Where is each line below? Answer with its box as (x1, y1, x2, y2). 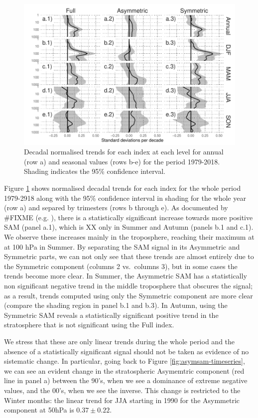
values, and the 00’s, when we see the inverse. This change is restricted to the (4, 385, 241, 395)
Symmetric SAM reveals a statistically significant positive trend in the (4, 309, 219, 320)
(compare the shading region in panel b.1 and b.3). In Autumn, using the (4, 300, 228, 310)
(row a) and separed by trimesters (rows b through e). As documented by (4, 202, 228, 213)
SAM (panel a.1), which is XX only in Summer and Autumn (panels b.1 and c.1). (4, 222, 254, 232)
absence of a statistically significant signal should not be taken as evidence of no (4, 346, 249, 356)
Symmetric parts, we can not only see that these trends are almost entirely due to (4, 251, 254, 262)
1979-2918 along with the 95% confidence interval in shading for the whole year (4, 192, 246, 203)
